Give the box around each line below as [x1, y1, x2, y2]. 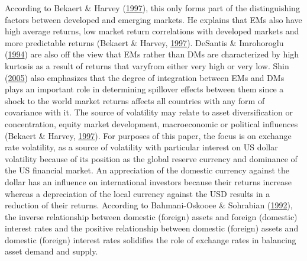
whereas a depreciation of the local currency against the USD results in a [5, 187, 270, 199]
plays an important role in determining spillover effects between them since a [5, 83, 284, 95]
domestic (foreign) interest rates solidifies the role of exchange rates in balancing [5, 233, 296, 246]
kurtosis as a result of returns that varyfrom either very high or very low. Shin [5, 59, 289, 72]
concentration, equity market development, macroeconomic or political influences [5, 117, 298, 130]
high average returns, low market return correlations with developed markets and [5, 25, 299, 37]
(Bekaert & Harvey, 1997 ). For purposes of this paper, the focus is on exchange [5, 129, 292, 141]
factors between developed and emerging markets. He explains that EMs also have [5, 13, 302, 25]
